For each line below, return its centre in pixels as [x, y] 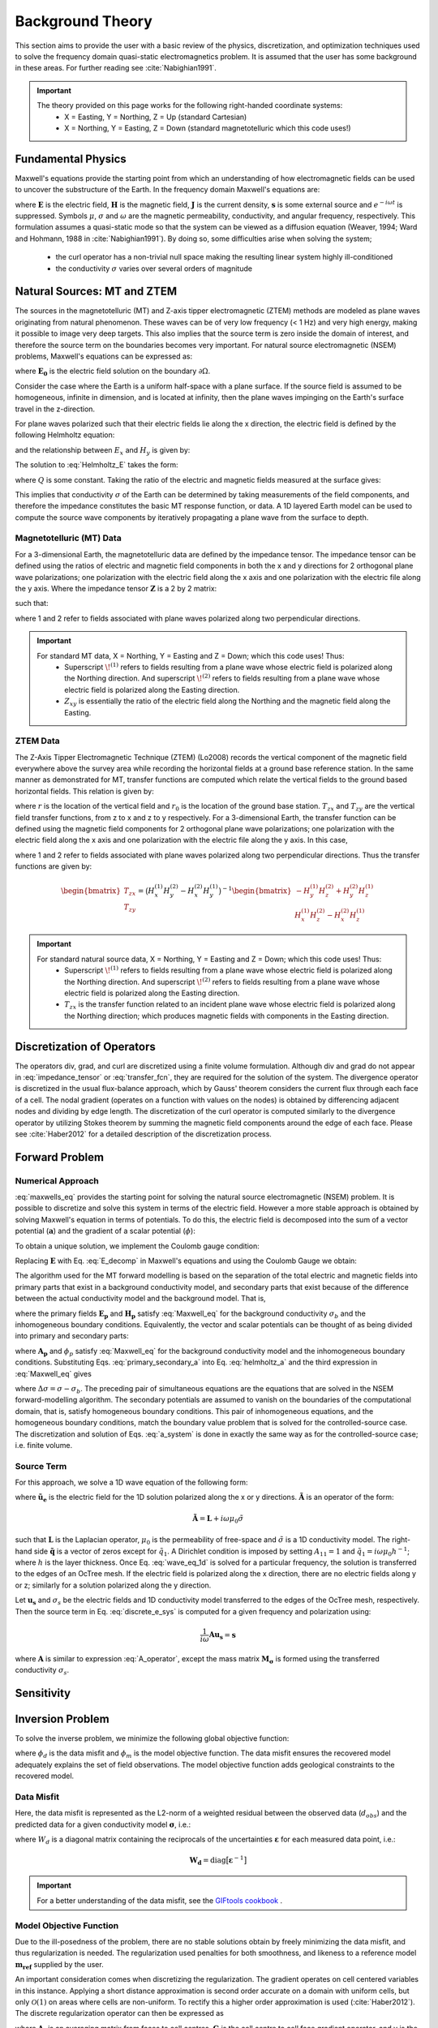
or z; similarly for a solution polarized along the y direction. [113, 1585]
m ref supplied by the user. [60, 1965]
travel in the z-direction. [55, 409]
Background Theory [84, 21]
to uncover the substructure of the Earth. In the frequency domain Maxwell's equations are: [167, 190]
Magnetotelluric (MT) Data [68, 538]
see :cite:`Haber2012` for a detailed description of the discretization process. [143, 1134]
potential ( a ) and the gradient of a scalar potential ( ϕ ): [105, 1231]
